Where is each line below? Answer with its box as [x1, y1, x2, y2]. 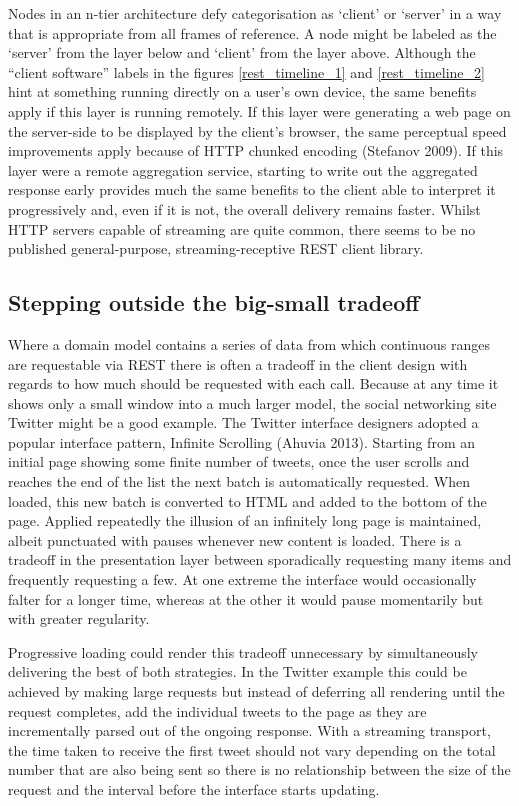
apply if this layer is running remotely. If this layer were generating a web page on [8, 100, 511, 121]
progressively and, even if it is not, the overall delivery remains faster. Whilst [8, 198, 481, 219]
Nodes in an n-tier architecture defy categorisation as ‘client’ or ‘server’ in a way [8, 3, 502, 23]
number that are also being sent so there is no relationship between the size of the [8, 759, 511, 780]
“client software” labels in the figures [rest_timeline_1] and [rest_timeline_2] [8, 61, 485, 82]
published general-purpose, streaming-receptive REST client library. [8, 238, 424, 259]
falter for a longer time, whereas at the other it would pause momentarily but [8, 588, 484, 609]
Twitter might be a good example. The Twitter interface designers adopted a [8, 412, 479, 433]
